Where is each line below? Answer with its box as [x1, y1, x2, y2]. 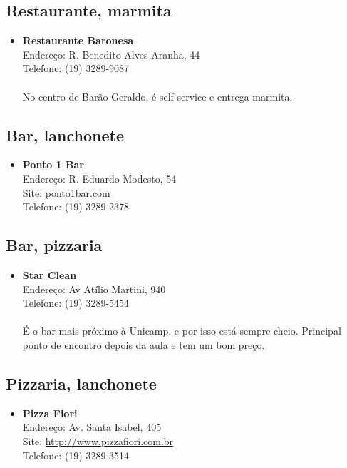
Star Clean [22, 267, 77, 282]
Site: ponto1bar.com [22, 185, 110, 200]
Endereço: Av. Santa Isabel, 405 [22, 419, 162, 434]
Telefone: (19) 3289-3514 [22, 447, 130, 462]
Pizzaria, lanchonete [6, 372, 157, 394]
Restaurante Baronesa [22, 33, 134, 48]
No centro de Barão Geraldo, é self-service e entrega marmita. [22, 88, 293, 103]
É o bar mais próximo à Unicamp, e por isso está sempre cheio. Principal [22, 323, 341, 338]
